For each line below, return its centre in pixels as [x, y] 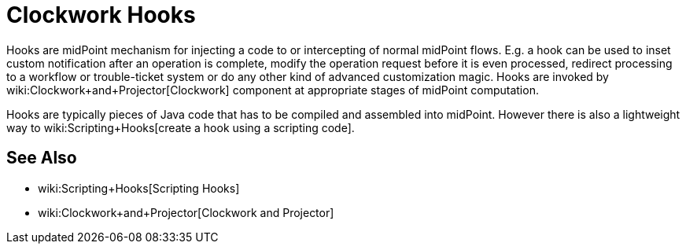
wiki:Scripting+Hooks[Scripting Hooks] [139, 188]
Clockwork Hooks [101, 15]
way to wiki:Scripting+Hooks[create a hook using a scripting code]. [181, 127]
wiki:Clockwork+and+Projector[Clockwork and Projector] [186, 212]
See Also [42, 158]
